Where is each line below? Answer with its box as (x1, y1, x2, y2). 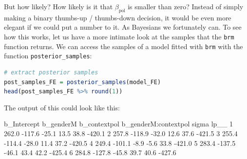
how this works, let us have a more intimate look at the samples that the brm (4, 31, 234, 41)
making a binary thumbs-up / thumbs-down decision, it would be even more (4, 12, 231, 22)
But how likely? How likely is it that (4, 1, 113, 11)
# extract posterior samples (4, 69, 98, 76)
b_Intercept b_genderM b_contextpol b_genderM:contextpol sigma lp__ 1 (4, 119, 233, 129)
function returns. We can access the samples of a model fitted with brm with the (4, 41, 243, 51)
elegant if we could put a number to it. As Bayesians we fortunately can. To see (4, 22, 242, 32)
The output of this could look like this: (4, 102, 120, 112)
